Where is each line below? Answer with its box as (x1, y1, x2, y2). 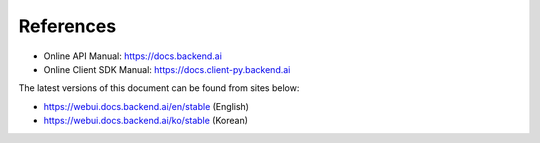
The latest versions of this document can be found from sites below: (18, 82, 300, 94)
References (18, 15, 117, 37)
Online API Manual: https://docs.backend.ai (43, 50, 222, 62)
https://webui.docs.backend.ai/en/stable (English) (43, 100, 250, 112)
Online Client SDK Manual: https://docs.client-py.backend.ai (43, 63, 291, 75)
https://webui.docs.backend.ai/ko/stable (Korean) (43, 115, 249, 127)
